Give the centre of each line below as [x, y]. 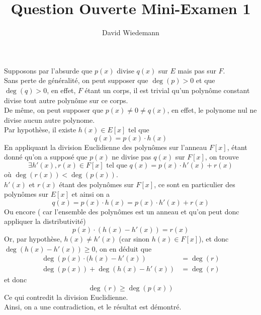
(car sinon [134, 239]
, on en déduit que [123, 248]
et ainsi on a [91, 194]
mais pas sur [197, 70]
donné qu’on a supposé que [46, 157]
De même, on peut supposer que [54, 110]
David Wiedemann [131, 32]
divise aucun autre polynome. [50, 120]
